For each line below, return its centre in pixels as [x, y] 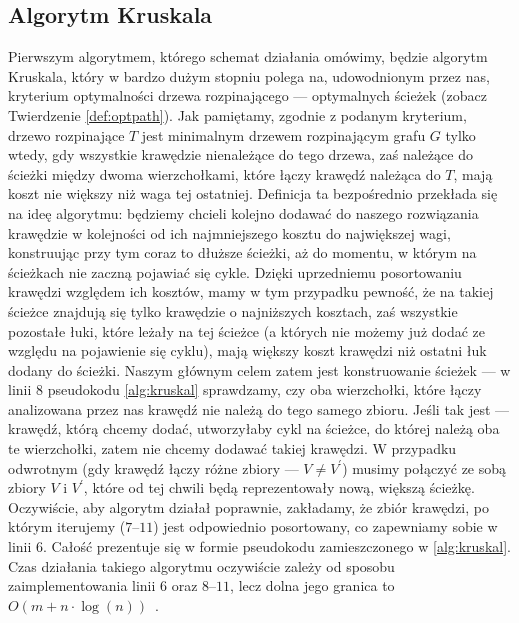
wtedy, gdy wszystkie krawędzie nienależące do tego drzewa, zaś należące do [240, 154]
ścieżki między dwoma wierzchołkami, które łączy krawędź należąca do [224, 173]
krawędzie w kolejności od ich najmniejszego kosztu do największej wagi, [229, 232]
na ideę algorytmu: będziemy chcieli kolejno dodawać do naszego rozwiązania [243, 212]
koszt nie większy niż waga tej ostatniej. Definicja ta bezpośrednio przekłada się [253, 193]
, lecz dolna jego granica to [312, 585]
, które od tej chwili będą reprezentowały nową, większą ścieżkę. [279, 487]
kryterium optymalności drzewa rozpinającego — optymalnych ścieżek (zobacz [247, 95]
